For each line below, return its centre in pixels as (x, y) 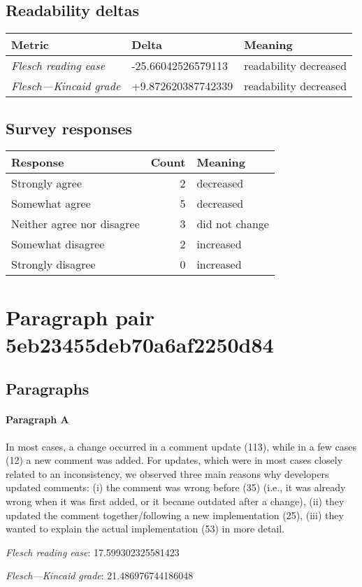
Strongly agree (46, 183)
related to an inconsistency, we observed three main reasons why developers (167, 473)
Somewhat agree (51, 204)
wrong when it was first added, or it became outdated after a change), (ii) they (175, 501)
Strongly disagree (53, 264)
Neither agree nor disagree (75, 224)
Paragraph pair (80, 317)
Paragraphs (48, 389)
